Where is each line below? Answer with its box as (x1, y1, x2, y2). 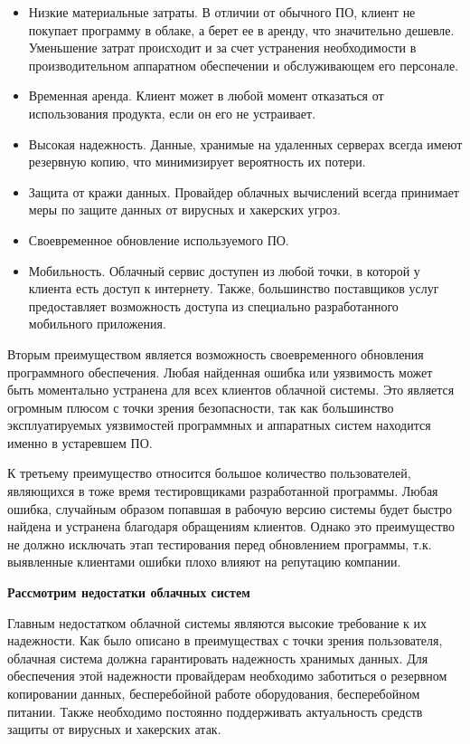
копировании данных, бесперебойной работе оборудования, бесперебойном (7, 684, 420, 702)
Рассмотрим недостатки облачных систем (7, 583, 250, 602)
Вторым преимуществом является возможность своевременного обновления (7, 344, 424, 363)
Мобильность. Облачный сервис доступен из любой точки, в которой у (28, 261, 420, 280)
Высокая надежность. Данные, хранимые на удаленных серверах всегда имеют (28, 134, 463, 153)
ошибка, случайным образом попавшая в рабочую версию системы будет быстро (7, 499, 453, 518)
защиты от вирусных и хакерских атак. (7, 720, 221, 739)
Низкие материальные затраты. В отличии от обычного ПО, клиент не (28, 3, 416, 21)
